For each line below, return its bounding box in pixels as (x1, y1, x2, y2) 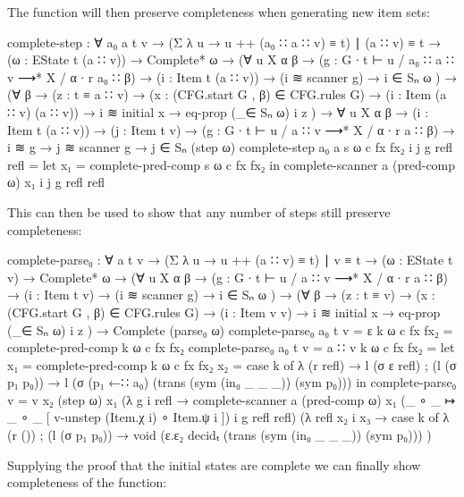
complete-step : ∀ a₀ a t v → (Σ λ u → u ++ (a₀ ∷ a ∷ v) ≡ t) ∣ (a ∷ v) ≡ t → (7, 32, 442, 51)
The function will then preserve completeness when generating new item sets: (7, 3, 430, 21)
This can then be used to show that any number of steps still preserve (7, 202, 391, 221)
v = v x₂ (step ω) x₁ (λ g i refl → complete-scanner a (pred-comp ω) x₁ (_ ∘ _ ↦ (7, 390, 456, 409)
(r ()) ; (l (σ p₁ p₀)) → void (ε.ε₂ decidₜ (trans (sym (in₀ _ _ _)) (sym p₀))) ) (7, 425, 432, 444)
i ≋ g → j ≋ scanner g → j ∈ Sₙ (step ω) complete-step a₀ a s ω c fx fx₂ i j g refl (7, 138, 452, 156)
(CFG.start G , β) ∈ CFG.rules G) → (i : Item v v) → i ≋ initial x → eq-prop (7, 302, 441, 321)
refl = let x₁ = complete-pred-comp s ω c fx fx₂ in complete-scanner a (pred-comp (7, 155, 456, 173)
